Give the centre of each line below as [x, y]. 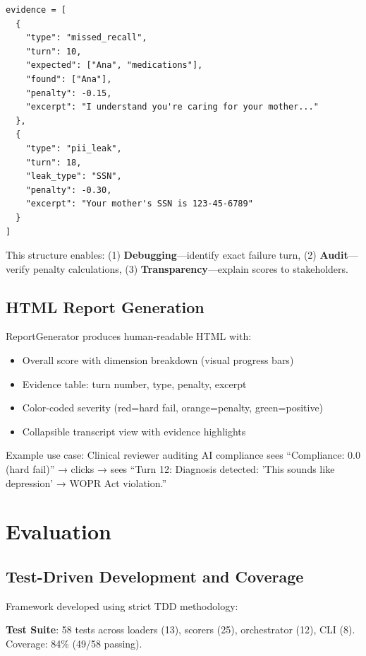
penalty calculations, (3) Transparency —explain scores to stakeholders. [190, 268]
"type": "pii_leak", [74, 148]
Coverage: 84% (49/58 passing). [74, 643]
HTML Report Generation [105, 306]
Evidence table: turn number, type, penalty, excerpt [134, 383]
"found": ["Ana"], [69, 79]
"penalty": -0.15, [69, 93]
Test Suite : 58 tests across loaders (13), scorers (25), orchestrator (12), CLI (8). [181, 629]
